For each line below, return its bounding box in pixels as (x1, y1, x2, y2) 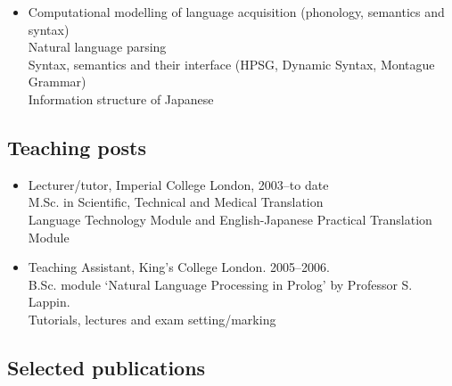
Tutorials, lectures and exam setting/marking (28, 309, 276, 328)
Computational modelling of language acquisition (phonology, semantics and (28, 3, 445, 21)
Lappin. (28, 292, 70, 311)
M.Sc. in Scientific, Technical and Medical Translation (28, 193, 324, 211)
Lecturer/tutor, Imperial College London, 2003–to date (28, 175, 329, 193)
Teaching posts (7, 133, 146, 160)
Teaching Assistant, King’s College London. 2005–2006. (28, 258, 330, 276)
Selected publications (7, 353, 206, 381)
